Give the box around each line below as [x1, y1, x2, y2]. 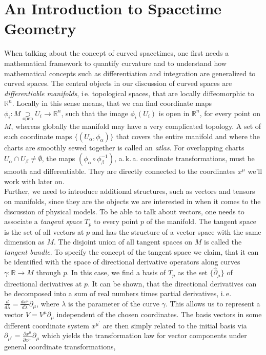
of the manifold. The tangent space [146, 216, 257, 227]
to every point [94, 216, 138, 227]
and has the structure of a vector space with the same [92, 226, 261, 237]
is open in [158, 107, 190, 118]
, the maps [42, 153, 75, 164]
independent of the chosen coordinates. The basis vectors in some [56, 309, 262, 320]
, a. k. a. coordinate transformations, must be [114, 153, 255, 164]
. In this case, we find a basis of [67, 267, 166, 278]
